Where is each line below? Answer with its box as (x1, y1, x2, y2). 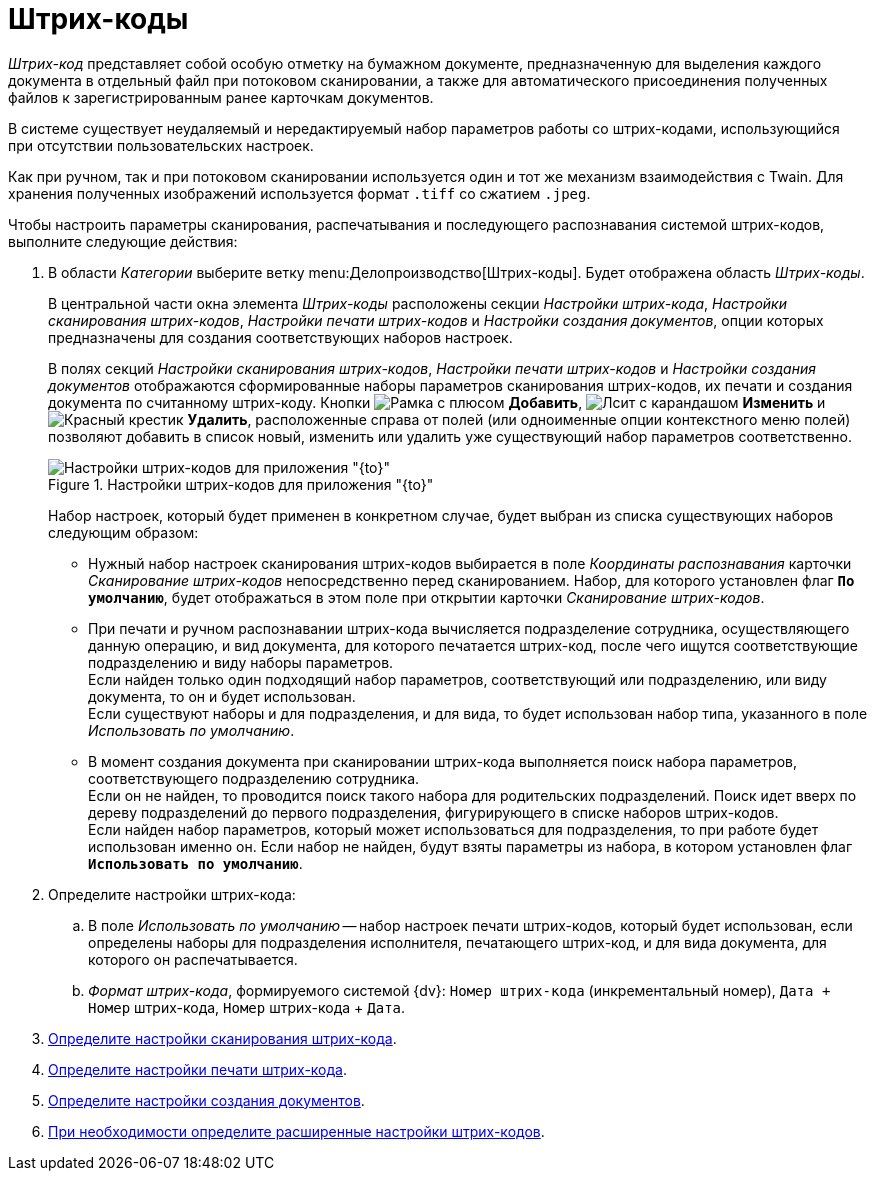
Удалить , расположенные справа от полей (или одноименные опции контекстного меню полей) (187, 410, 851, 428)
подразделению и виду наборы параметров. (88, 653, 394, 671)
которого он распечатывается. (88, 950, 298, 968)
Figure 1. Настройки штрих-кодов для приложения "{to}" (48, 475, 434, 493)
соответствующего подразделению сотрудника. (88, 769, 420, 787)
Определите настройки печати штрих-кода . (48, 1060, 348, 1078)
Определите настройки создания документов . (48, 1091, 365, 1109)
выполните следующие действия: (8, 232, 238, 250)
